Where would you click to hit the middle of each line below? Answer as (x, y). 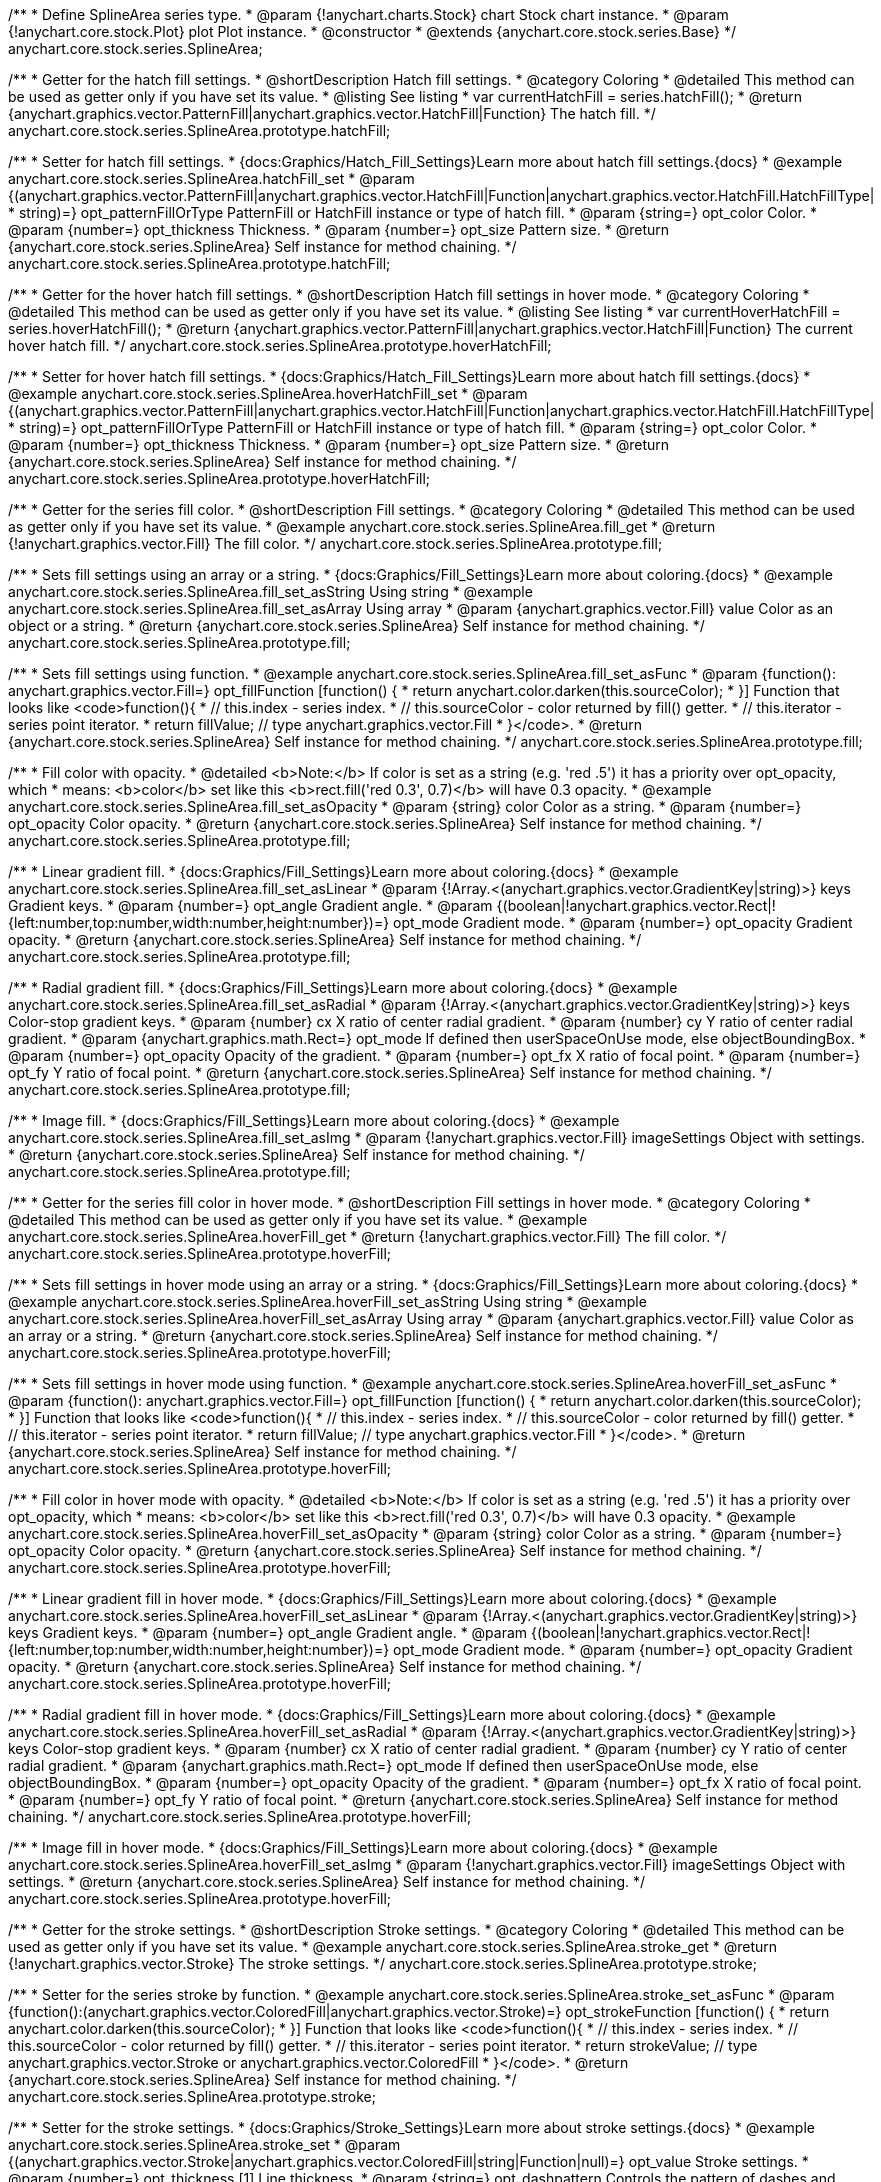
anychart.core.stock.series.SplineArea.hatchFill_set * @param (211, 178)
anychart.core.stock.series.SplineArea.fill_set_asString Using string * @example (270, 591)
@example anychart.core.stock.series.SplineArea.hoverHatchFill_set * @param (268, 393)
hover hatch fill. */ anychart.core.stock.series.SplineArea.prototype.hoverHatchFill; (280, 345)
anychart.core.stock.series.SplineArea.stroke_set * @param (204, 2144)
